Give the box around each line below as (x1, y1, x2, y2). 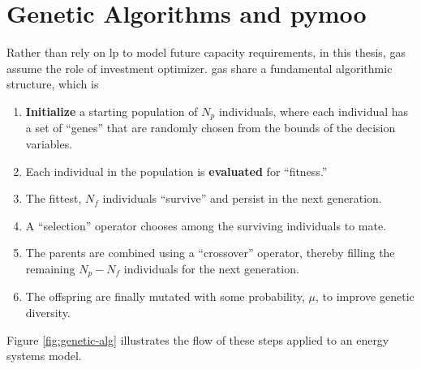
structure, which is (6, 75, 99, 92)
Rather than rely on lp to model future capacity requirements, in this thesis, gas (6, 44, 406, 61)
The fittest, (25, 190, 82, 207)
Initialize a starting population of (25, 102, 198, 119)
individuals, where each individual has (218, 102, 409, 119)
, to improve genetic (316, 288, 415, 305)
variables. (25, 135, 73, 152)
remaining (25, 260, 75, 277)
